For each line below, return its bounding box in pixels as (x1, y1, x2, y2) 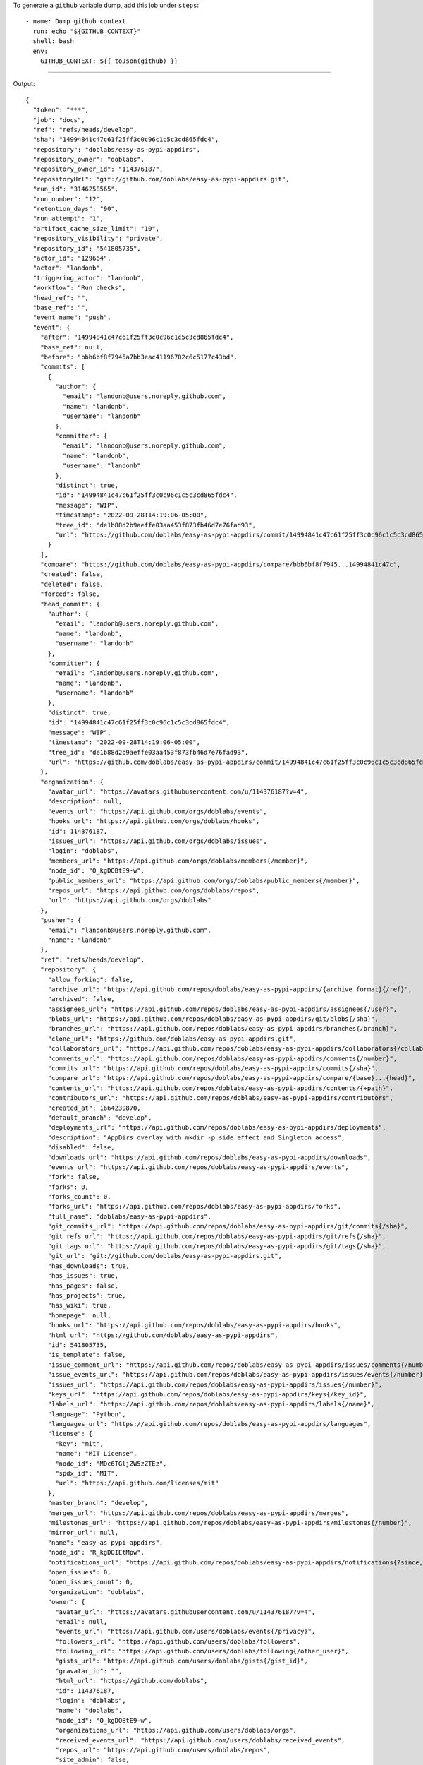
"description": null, (47, 798, 123, 806)
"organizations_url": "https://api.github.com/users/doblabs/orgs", (55, 1726, 298, 1735)
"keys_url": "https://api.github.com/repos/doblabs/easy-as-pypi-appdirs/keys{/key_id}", (47, 1390, 368, 1398)
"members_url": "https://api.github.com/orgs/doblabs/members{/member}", (47, 856, 308, 865)
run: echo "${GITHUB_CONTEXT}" (32, 27, 141, 35)
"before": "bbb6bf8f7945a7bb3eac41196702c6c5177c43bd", (39, 353, 238, 361)
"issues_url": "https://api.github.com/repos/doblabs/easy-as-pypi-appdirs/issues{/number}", (47, 1380, 383, 1389)
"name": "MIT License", (55, 1449, 137, 1458)
